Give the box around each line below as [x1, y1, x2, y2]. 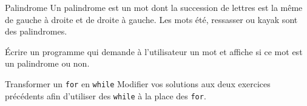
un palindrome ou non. [5, 57, 90, 70]
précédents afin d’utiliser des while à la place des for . [5, 89, 206, 102]
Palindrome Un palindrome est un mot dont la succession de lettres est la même [5, 1, 303, 13]
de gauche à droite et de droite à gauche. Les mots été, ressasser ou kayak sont [5, 13, 298, 25]
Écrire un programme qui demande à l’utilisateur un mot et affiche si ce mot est [5, 45, 303, 58]
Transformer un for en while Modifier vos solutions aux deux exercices [5, 77, 271, 90]
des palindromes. [5, 25, 67, 38]
